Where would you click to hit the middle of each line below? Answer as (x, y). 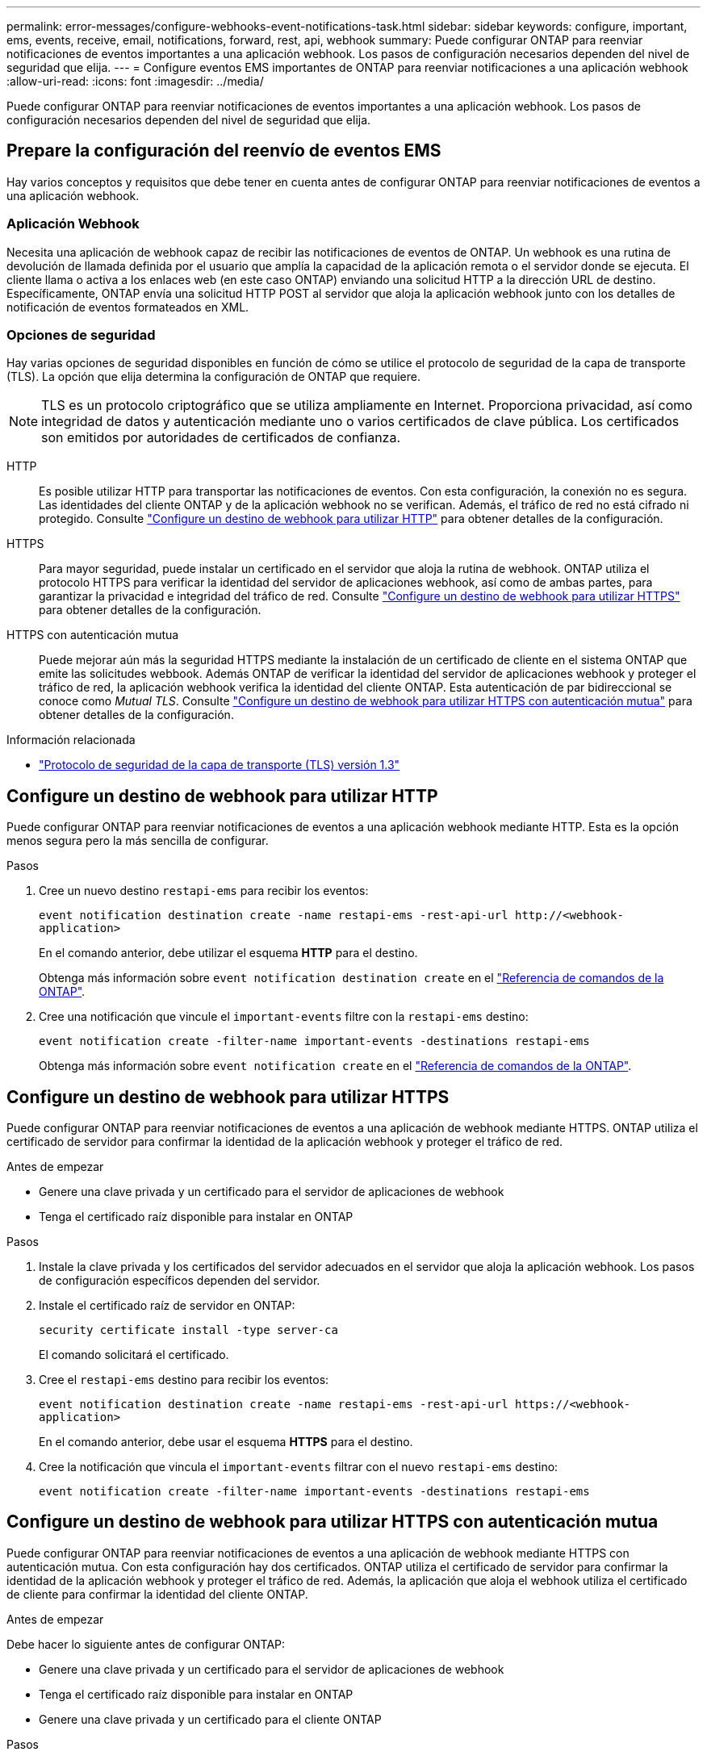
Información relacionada (71, 740)
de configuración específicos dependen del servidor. (180, 1281)
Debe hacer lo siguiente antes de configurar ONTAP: (146, 1644)
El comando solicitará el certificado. (134, 1355)
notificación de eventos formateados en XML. (128, 307)
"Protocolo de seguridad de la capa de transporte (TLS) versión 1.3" (220, 765)
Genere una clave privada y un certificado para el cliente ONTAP (210, 1719)
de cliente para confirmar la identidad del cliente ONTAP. (157, 1594)
